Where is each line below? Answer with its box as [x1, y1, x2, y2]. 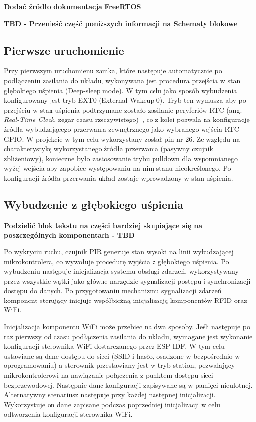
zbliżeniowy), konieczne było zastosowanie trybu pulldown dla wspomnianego [4, 153, 238, 163]
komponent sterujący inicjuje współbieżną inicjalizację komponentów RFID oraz [4, 295, 247, 305]
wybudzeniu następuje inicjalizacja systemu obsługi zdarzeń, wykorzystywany [4, 266, 239, 276]
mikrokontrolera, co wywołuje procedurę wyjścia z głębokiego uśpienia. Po [4, 256, 229, 266]
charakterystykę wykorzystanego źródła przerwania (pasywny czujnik [4, 143, 213, 154]
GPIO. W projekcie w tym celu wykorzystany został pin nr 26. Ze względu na [4, 133, 240, 144]
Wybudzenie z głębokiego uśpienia [4, 196, 183, 212]
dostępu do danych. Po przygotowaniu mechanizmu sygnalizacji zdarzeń [4, 285, 222, 296]
